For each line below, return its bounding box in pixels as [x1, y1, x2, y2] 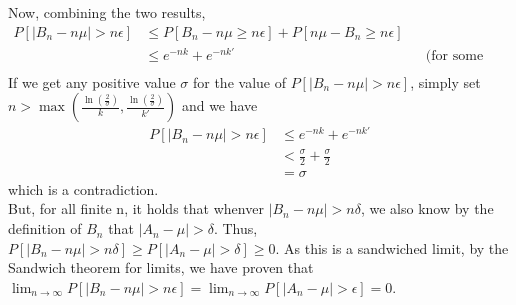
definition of [8, 218, 82, 239]
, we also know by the [360, 198, 494, 219]
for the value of [192, 71, 286, 92]
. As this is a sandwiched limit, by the [275, 237, 509, 258]
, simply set [410, 71, 481, 92]
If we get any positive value [8, 71, 176, 92]
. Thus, [213, 218, 258, 239]
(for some [425, 48, 484, 63]
